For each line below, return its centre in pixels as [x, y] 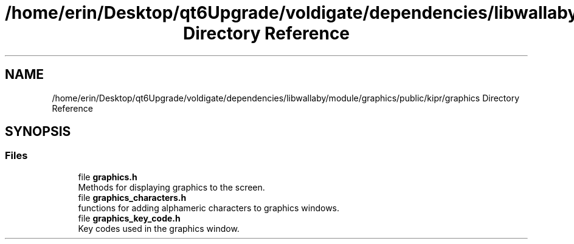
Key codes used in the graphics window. [159, 228]
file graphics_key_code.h [129, 218]
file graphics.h [108, 177]
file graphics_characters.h [132, 197]
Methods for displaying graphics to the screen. [171, 187]
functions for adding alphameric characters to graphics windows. [209, 208]
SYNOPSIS [38, 132]
